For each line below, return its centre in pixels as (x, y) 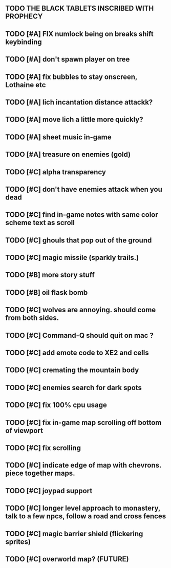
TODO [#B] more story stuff (50, 275)
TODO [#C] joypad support (49, 491)
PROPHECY (24, 17)
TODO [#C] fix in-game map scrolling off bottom (83, 422)
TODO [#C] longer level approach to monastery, (83, 508)
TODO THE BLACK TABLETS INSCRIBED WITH (80, 8)
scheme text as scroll (40, 223)
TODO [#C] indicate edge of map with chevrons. (83, 465)
